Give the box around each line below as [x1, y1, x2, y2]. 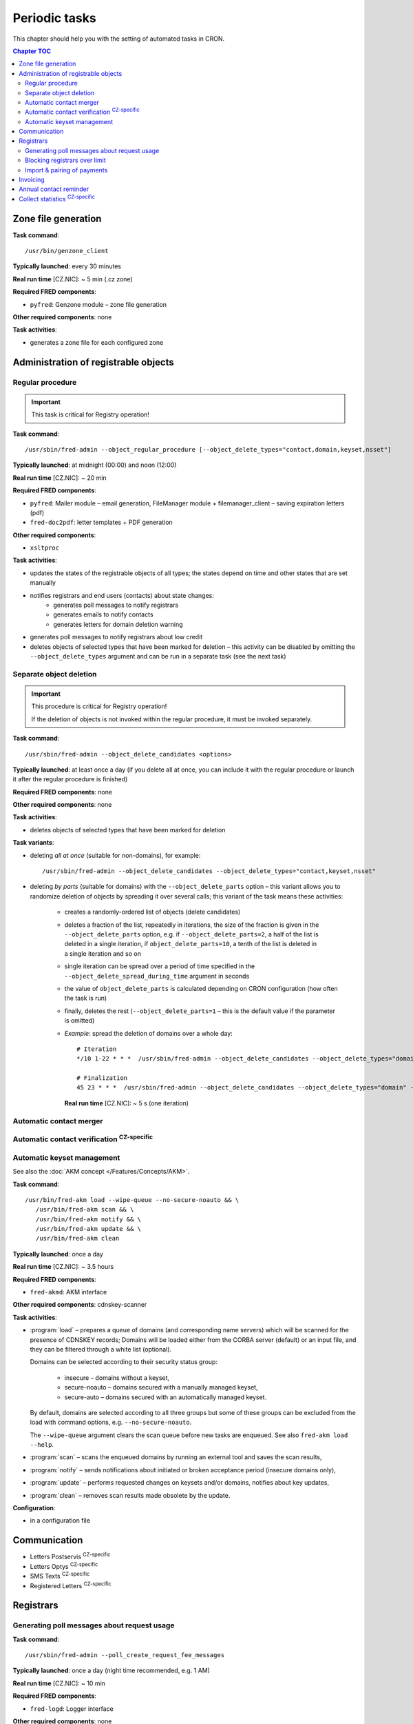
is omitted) [64, 1016, 95, 1025]
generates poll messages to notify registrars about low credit [30, 633, 203, 641]
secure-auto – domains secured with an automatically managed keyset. [64, 1393, 267, 1401]
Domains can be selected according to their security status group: [30, 1358, 218, 1366]
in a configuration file [30, 1516, 91, 1525]
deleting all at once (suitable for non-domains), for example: [30, 851, 201, 859]
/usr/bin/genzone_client [25, 247, 109, 255]
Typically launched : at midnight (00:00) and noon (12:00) [12, 461, 177, 469]
